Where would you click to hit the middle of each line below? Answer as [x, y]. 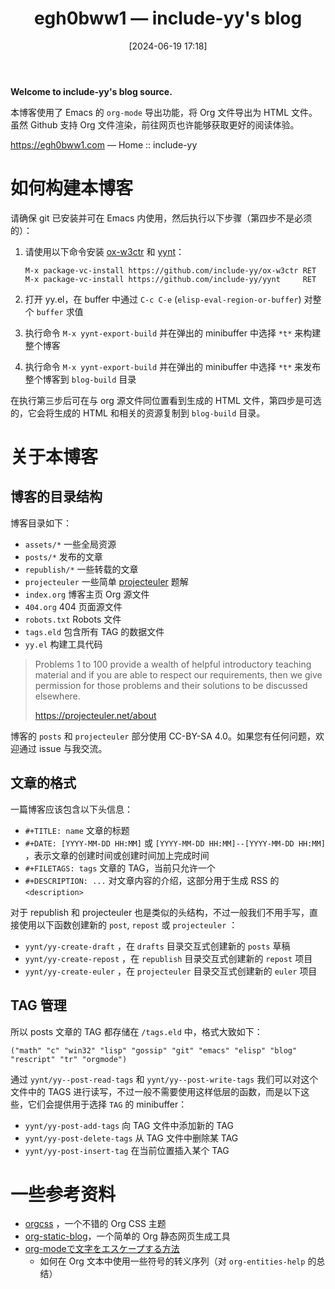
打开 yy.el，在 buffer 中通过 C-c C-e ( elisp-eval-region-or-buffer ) [163, 299]
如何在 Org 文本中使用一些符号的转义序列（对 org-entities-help [172, 1261]
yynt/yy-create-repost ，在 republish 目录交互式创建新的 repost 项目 [168, 958]
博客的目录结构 [56, 497]
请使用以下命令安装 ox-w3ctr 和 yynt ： [104, 251]
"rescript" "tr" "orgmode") [69, 1059]
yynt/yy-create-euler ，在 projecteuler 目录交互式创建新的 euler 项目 [171, 971]
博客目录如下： [41, 523]
